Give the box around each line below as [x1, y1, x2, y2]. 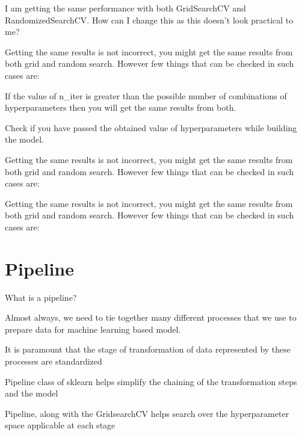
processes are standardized [5, 355, 102, 367]
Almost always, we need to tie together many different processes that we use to [5, 311, 297, 324]
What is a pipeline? [5, 291, 77, 303]
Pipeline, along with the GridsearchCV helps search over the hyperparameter [5, 407, 289, 419]
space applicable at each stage [5, 419, 116, 431]
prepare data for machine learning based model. [5, 322, 181, 335]
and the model [5, 387, 58, 400]
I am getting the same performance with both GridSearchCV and [5, 2, 246, 14]
